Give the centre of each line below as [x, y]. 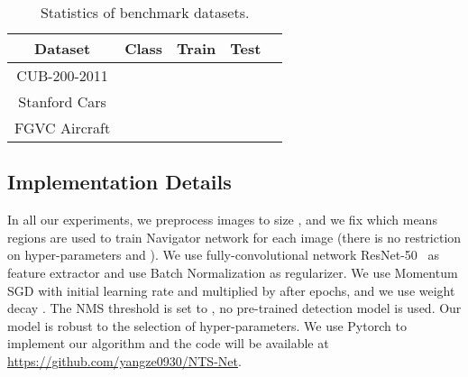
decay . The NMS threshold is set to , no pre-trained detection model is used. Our [234, 308]
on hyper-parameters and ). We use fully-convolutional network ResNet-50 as [223, 255]
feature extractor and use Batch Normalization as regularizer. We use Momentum [233, 272]
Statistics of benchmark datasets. [145, 12]
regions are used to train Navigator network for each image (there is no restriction [234, 237]
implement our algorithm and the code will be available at [168, 343]
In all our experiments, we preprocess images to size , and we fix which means [222, 220]
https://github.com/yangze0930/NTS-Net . [124, 360]
